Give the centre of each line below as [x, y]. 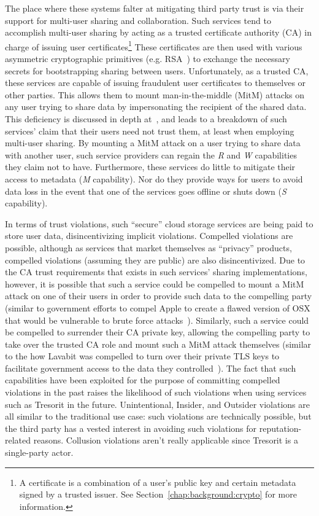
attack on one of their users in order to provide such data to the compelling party [159, 296]
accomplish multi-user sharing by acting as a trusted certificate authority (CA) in [158, 32]
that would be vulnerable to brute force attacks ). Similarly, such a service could [157, 320]
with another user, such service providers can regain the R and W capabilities [151, 154]
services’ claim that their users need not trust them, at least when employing [150, 131]
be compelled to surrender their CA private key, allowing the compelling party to [158, 332]
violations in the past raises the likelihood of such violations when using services [156, 392]
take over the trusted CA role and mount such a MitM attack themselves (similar [158, 344]
